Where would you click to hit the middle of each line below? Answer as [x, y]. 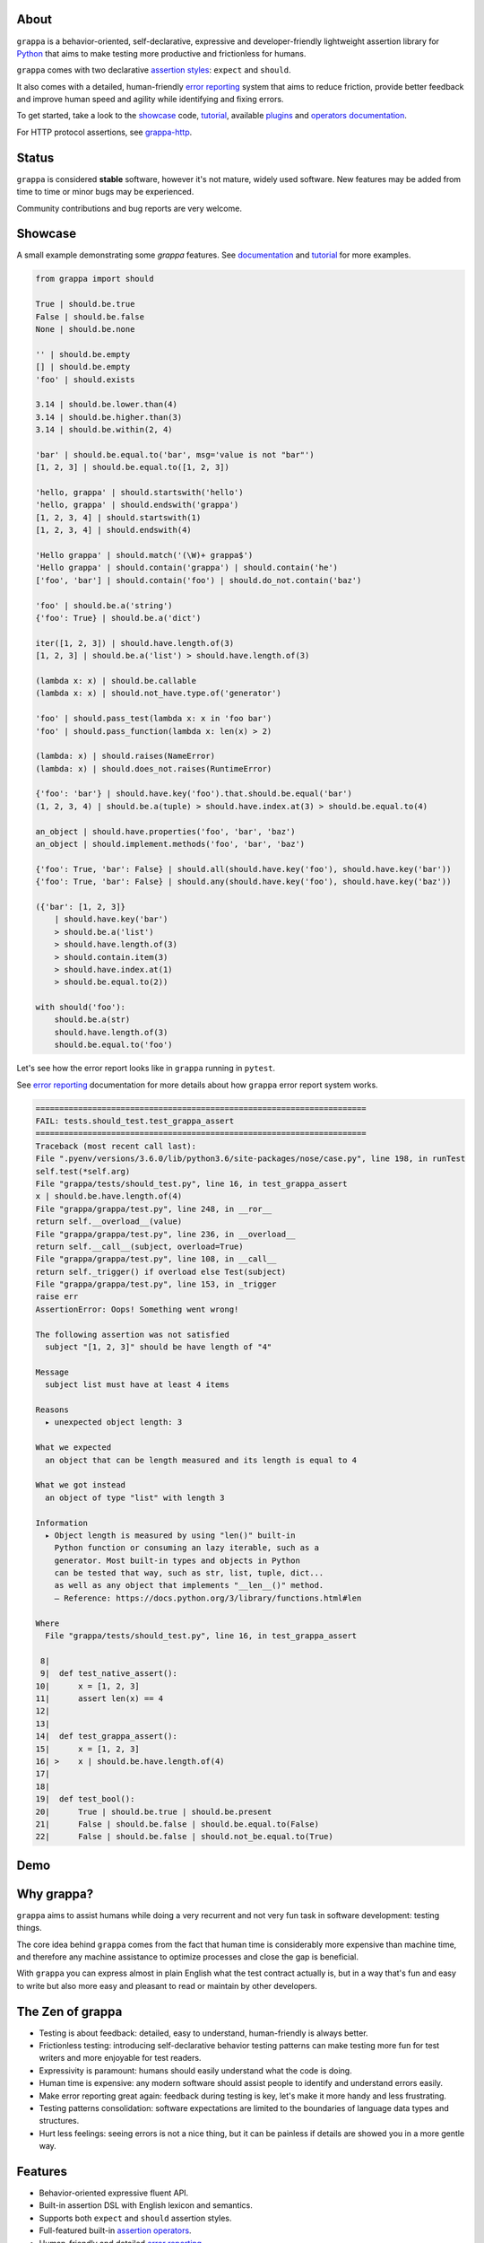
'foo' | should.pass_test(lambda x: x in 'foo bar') [154, 719]
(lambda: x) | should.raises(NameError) [125, 756]
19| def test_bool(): [85, 1799]
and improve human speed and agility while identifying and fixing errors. [150, 100]
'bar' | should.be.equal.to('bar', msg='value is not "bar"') [175, 454]
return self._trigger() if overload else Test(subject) [161, 1271]
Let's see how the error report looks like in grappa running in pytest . [146, 1069]
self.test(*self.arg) [83, 1171]
